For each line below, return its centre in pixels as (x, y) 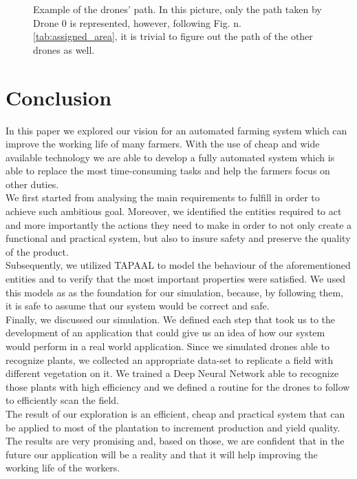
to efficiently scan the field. (62, 400)
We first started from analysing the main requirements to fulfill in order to (163, 197)
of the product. (37, 251)
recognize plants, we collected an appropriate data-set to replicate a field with (170, 359)
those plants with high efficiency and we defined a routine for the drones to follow (178, 386)
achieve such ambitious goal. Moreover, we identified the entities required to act (174, 211)
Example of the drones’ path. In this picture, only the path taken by (177, 9)
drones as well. (64, 49)
